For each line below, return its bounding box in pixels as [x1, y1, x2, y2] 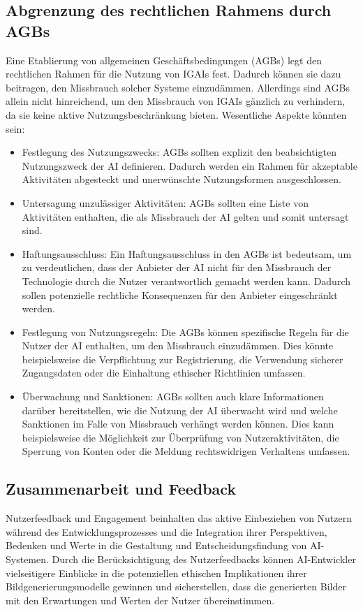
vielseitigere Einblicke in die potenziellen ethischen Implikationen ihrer [6, 565, 307, 580]
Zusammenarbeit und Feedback [6, 478, 237, 500]
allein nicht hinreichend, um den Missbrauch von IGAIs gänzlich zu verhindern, [6, 94, 346, 108]
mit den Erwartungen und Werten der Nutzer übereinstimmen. [6, 592, 275, 607]
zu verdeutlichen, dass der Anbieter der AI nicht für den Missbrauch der [22, 260, 332, 275]
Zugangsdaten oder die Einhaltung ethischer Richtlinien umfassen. [22, 365, 306, 380]
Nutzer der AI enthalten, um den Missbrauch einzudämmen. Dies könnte [22, 338, 334, 353]
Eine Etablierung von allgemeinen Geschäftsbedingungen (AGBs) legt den [6, 52, 322, 67]
